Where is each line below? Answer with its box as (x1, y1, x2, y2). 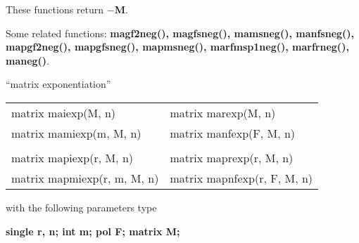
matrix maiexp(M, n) (11, 104, 116, 121)
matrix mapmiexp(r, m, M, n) (11, 169, 159, 186)
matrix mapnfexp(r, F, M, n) (170, 169, 313, 186)
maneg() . (6, 53, 50, 67)
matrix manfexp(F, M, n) (170, 124, 296, 141)
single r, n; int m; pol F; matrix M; (6, 223, 180, 238)
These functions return (6, 2, 104, 16)
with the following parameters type (6, 199, 157, 214)
